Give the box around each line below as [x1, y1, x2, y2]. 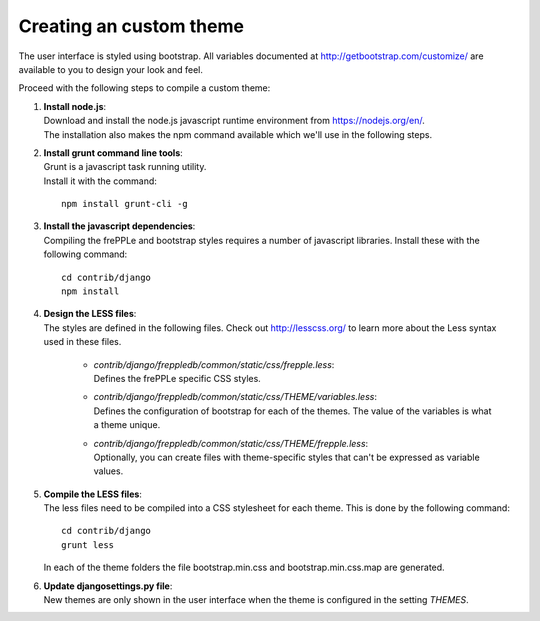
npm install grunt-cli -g [61, 198, 189, 210]
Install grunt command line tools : [43, 146, 184, 159]
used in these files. [43, 336, 122, 348]
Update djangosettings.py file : [43, 580, 173, 592]
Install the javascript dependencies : [43, 220, 196, 232]
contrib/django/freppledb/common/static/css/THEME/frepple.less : [93, 437, 369, 449]
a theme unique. [93, 419, 161, 431]
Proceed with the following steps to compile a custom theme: [18, 82, 271, 94]
